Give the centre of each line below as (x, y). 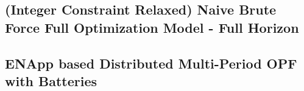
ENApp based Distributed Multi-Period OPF (151, 63)
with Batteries (51, 80)
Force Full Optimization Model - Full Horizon (152, 27)
